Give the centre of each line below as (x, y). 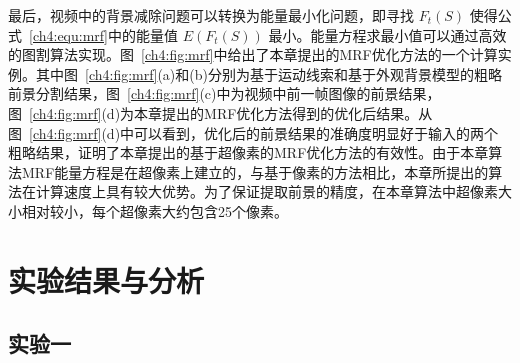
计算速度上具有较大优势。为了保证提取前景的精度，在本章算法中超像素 (266, 191)
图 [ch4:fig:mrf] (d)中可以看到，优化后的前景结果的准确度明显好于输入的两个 (253, 132)
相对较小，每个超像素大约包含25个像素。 (154, 210)
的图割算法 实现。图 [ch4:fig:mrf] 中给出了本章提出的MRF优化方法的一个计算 (253, 54)
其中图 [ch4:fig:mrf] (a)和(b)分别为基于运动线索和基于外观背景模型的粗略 (268, 73)
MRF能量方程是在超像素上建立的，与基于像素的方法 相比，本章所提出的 (255, 171)
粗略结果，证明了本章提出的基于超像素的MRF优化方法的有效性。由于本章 (248, 152)
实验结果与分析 (106, 279)
